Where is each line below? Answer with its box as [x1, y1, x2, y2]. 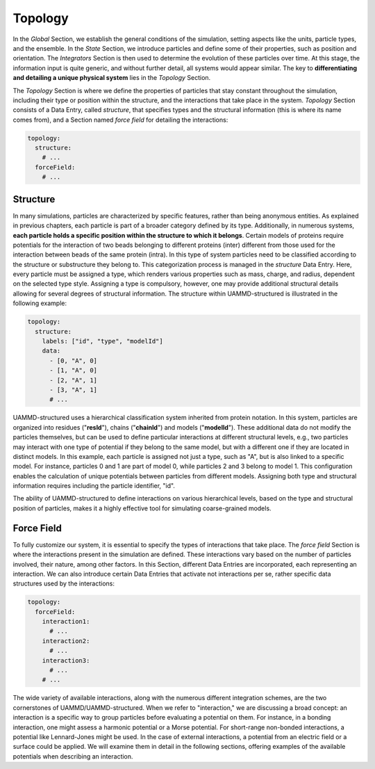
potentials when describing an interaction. [12, 752, 133, 761]
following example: [12, 299, 67, 307]
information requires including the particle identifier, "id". [12, 482, 175, 490]
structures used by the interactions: [12, 579, 115, 588]
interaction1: [42, 617, 90, 626]
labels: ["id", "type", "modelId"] [42, 337, 163, 345]
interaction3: [42, 656, 90, 664]
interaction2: [42, 637, 90, 645]
